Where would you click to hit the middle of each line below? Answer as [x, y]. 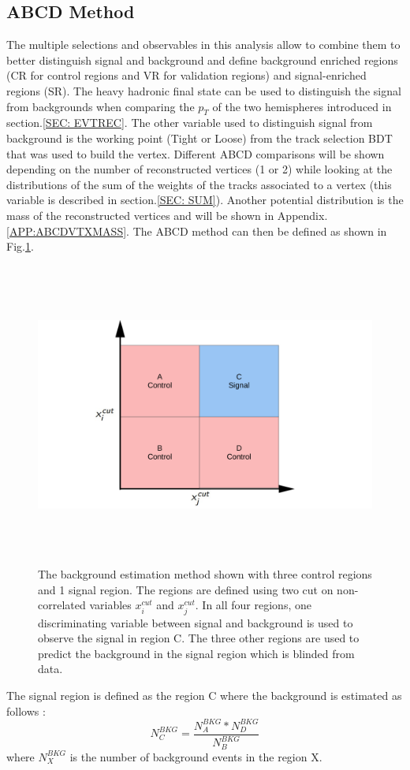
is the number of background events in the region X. [196, 756]
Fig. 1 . [20, 246]
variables [110, 605]
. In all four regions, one [253, 605]
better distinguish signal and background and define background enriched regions [202, 60]
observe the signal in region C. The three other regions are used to [199, 638]
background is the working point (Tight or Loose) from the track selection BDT [199, 138]
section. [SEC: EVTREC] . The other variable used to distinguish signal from [190, 123]
